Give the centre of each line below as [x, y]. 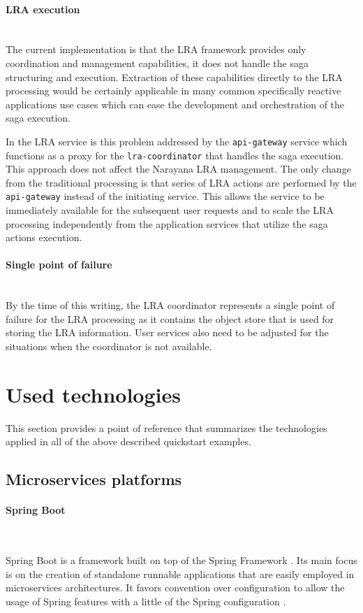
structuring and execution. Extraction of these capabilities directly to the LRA [174, 77]
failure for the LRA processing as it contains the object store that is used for [170, 318]
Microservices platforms [94, 479]
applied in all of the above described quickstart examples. [128, 441]
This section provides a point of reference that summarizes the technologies [166, 427]
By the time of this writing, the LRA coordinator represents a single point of [170, 305]
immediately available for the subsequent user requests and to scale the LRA [170, 210]
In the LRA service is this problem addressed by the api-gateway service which [177, 141]
